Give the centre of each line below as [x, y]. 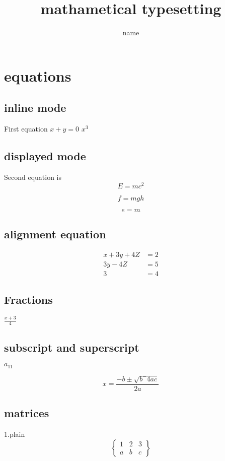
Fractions [28, 300]
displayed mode [45, 156]
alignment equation [55, 234]
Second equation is [33, 177]
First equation [26, 129]
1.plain [15, 434]
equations [38, 75]
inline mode [35, 108]
